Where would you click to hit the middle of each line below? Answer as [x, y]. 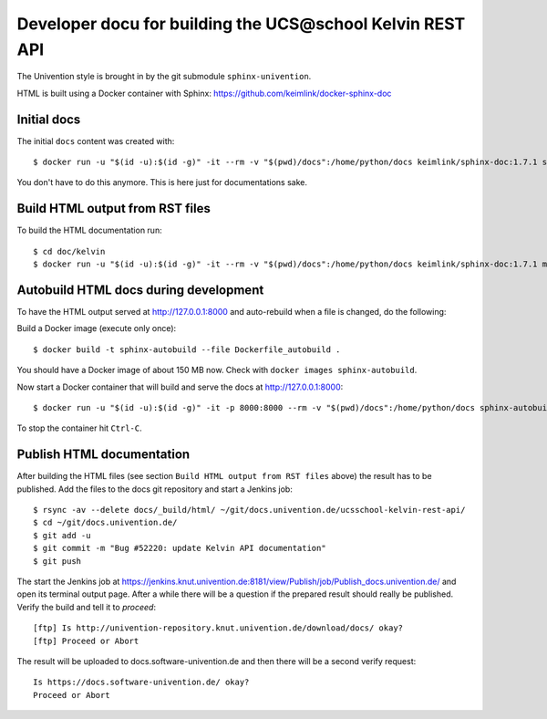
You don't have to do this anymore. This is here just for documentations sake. [162, 182]
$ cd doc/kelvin [69, 251]
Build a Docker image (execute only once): [97, 328]
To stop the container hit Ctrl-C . [79, 428]
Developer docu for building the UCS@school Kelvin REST [241, 24]
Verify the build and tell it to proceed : [87, 607]
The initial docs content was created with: [96, 141]
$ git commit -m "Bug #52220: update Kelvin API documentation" [180, 548]
